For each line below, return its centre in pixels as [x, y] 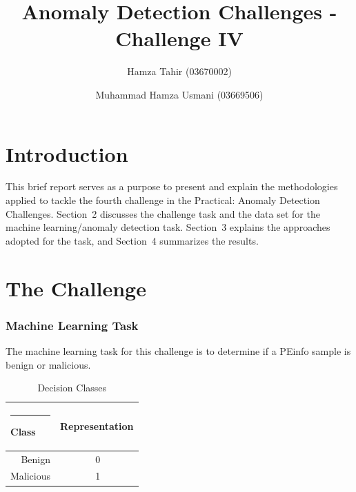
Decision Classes [72, 388]
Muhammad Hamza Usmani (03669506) [179, 94]
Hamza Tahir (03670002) [179, 71]
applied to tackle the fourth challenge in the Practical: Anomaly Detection [163, 200]
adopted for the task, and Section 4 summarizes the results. [132, 240]
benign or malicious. [48, 364]
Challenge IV [179, 38]
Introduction [67, 153]
